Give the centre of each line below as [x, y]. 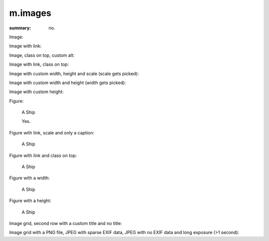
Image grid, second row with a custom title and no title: [66, 223]
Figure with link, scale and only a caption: [52, 132]
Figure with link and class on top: [43, 155]
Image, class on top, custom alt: [42, 55]
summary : [20, 28]
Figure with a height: [30, 201]
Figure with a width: [29, 178]
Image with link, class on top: [39, 64]
